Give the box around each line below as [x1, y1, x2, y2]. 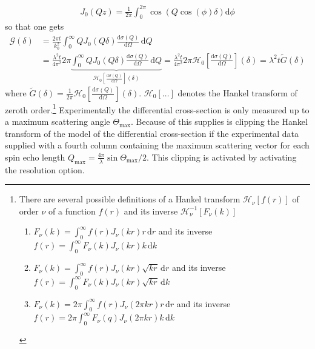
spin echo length [5, 150, 65, 163]
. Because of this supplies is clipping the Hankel [130, 115, 308, 128]
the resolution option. [5, 163, 85, 176]
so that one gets [5, 20, 64, 33]
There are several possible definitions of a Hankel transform [19, 193, 240, 205]
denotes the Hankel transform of [177, 86, 297, 99]
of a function [48, 204, 96, 217]
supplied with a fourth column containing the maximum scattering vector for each [5, 139, 310, 151]
